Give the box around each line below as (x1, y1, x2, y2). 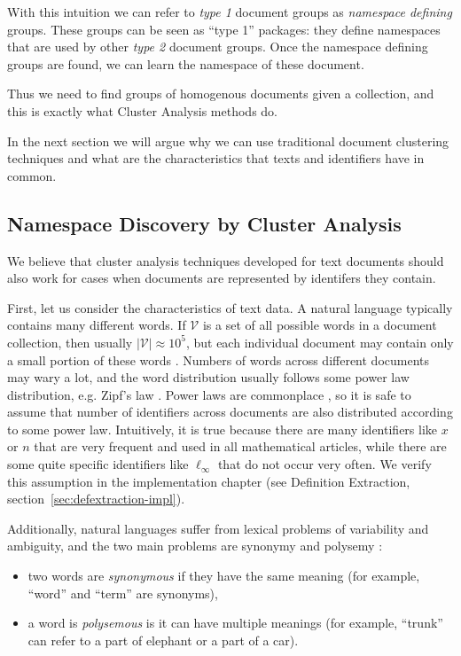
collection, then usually (7, 332, 133, 351)
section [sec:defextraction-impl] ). (7, 489, 185, 508)
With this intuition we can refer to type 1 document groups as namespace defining (7, 3, 452, 20)
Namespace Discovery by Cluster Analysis (7, 209, 402, 237)
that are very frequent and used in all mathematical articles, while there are (34, 437, 447, 456)
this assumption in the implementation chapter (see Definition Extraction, (7, 472, 410, 490)
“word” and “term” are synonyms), (27, 583, 218, 602)
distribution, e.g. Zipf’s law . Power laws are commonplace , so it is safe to (7, 385, 411, 403)
